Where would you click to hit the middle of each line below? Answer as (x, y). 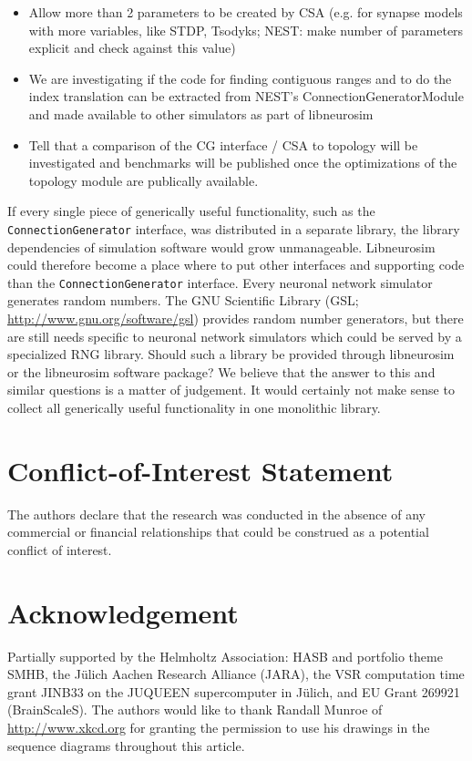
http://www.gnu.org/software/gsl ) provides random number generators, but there (236, 319)
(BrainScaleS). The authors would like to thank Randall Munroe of (195, 710)
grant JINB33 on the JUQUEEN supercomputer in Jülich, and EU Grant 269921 (234, 691)
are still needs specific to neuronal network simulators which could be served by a (235, 336)
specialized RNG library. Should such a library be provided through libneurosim (231, 354)
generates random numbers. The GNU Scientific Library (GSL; (183, 300)
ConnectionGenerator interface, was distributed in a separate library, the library (234, 228)
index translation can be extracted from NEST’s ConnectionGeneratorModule (246, 96)
